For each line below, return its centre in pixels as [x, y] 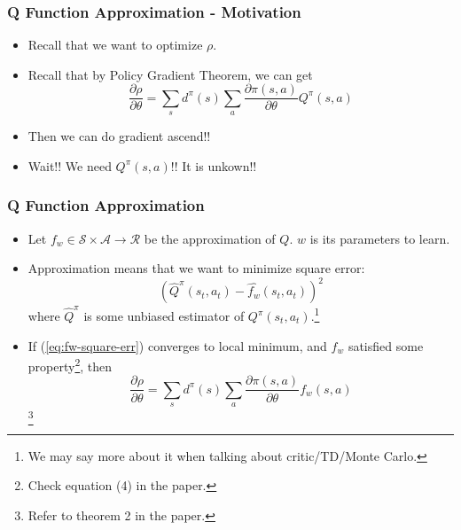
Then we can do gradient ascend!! [119, 136]
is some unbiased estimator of [164, 316]
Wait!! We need [70, 165]
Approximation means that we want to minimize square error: [196, 268]
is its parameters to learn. [380, 238]
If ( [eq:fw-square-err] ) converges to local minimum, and [177, 345]
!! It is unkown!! [214, 165]
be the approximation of [210, 238]
